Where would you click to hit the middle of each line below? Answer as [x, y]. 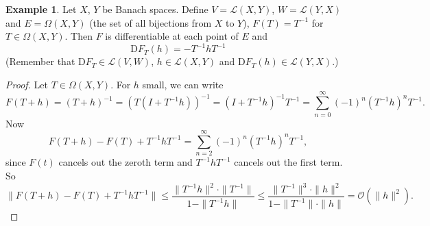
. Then [79, 36]
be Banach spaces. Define [155, 9]
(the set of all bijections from [151, 22]
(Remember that [40, 61]
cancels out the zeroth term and [126, 162]
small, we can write [183, 84]
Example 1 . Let [41, 9]
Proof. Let [27, 84]
